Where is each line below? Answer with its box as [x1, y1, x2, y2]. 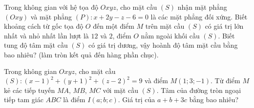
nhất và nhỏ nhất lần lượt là [4, 30, 89, 40]
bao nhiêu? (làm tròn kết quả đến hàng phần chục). [4, 49, 159, 59]
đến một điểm [93, 21, 134, 31]
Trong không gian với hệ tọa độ [4, 2, 98, 12]
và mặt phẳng [30, 11, 72, 21]
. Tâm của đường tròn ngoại [156, 85, 241, 95]
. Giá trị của [118, 94, 155, 105]
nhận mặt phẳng [177, 2, 227, 12]
